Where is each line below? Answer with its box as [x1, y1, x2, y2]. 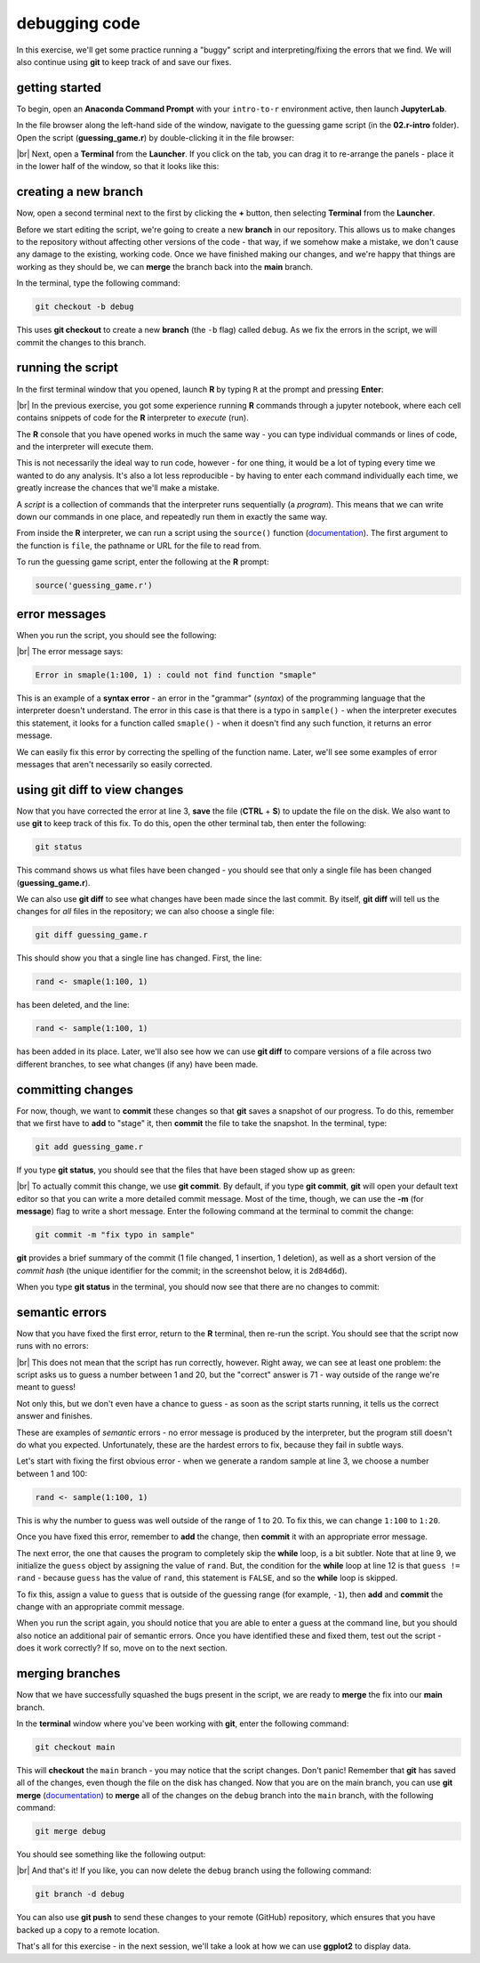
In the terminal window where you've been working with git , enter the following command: [16, 1718, 349, 1729]
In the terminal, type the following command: [16, 278, 180, 288]
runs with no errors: [16, 1341, 89, 1351]
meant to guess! [16, 1382, 76, 1392]
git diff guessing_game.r [35, 930, 148, 940]
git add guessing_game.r [35, 1142, 144, 1152]
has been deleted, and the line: [16, 1000, 130, 1010]
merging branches [16, 1666, 121, 1682]
